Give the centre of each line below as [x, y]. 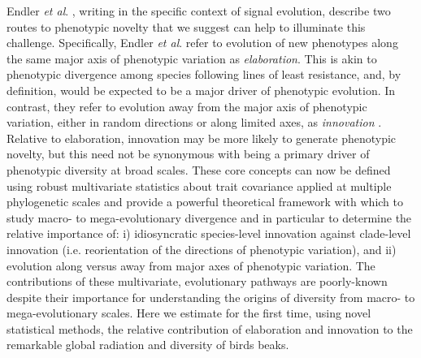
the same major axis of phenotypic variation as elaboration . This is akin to [192, 58]
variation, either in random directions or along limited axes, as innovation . [194, 122]
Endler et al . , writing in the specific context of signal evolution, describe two [199, 11]
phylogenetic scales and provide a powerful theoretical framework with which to [205, 202]
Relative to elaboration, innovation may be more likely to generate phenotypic [202, 138]
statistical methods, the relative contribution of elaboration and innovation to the [210, 328]
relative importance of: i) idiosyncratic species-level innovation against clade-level [209, 233]
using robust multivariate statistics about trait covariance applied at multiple [199, 185]
